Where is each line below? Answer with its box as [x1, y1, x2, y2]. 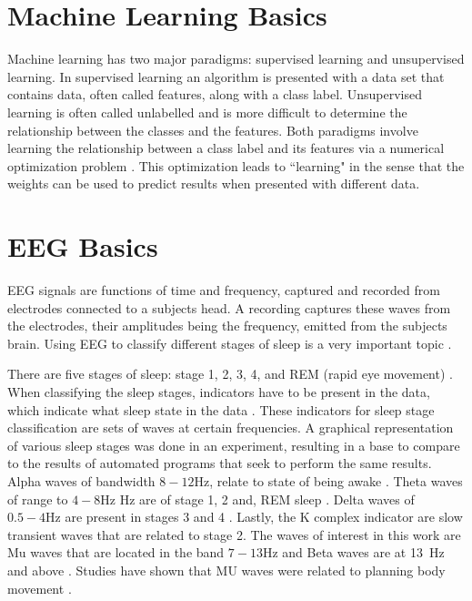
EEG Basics [7, 228, 158, 265]
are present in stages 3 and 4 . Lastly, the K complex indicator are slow [65, 507, 463, 526]
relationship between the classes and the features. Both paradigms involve [7, 120, 418, 139]
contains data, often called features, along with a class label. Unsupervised [7, 85, 422, 104]
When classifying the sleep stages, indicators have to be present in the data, [7, 382, 430, 401]
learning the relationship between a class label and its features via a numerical [7, 138, 445, 158]
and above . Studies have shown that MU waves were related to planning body [7, 560, 446, 579]
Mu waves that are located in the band [7, 543, 225, 562]
